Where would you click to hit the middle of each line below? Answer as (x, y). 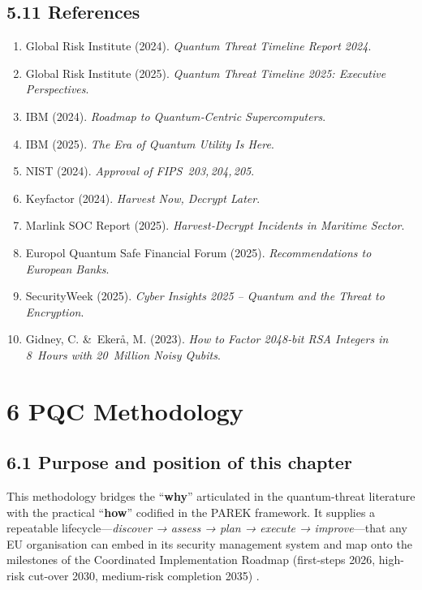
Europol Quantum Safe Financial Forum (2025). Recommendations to (198, 252)
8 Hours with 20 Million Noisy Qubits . (123, 354)
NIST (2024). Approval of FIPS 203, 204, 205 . (140, 171)
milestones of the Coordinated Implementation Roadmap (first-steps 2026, (191, 560)
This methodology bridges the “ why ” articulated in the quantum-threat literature (211, 496)
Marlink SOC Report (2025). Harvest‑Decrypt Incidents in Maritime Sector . (215, 225)
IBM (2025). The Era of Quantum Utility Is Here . (150, 143)
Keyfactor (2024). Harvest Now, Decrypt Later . (143, 198)
